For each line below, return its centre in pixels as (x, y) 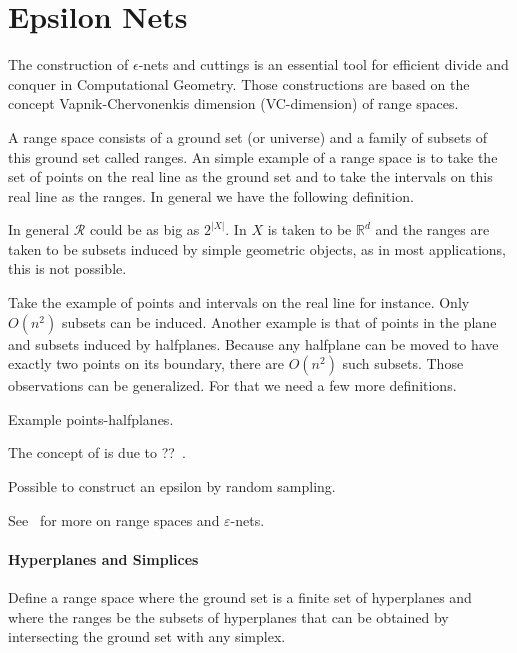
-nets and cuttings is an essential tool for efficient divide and (323, 64)
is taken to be (309, 229)
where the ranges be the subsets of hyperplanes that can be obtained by (228, 616)
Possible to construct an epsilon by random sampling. (172, 486)
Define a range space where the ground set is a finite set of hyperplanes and (240, 597)
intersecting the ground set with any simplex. (147, 636)
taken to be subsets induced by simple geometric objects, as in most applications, (257, 248)
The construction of (68, 64)
